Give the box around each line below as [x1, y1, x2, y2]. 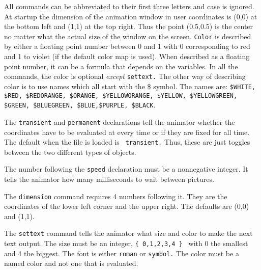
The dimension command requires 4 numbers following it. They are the [4, 191, 227, 201]
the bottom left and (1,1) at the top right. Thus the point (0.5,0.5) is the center [4, 21, 253, 32]
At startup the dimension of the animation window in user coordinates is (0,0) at [4, 11, 257, 21]
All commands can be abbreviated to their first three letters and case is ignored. [4, 1, 254, 11]
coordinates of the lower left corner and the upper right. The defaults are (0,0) [4, 201, 249, 211]
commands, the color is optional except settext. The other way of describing [4, 71, 246, 82]
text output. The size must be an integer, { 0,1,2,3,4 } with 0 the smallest [4, 238, 248, 249]
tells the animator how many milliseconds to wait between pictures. [4, 174, 214, 184]
